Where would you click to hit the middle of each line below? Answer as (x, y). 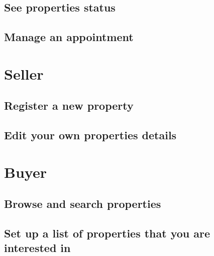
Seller (24, 73)
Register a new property (69, 105)
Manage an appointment (69, 37)
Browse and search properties (83, 204)
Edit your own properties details (90, 135)
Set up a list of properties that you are (107, 233)
